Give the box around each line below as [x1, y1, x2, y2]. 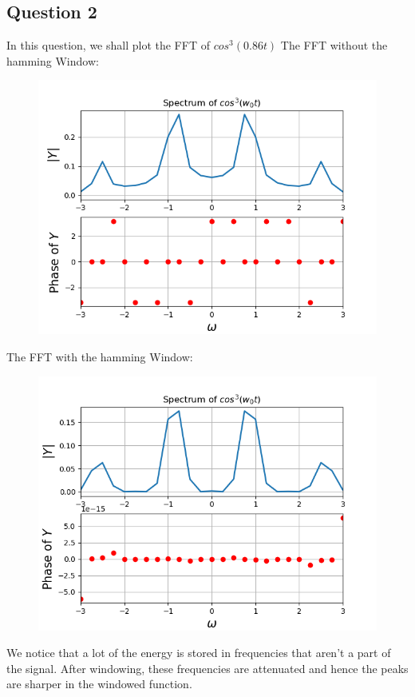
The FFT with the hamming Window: [6, 348, 193, 364]
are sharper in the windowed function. [6, 675, 192, 692]
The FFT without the [280, 37, 388, 54]
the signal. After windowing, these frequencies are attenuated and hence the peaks [6, 659, 409, 676]
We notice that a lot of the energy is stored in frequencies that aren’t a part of [6, 644, 391, 661]
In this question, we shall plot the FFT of [6, 37, 210, 54]
